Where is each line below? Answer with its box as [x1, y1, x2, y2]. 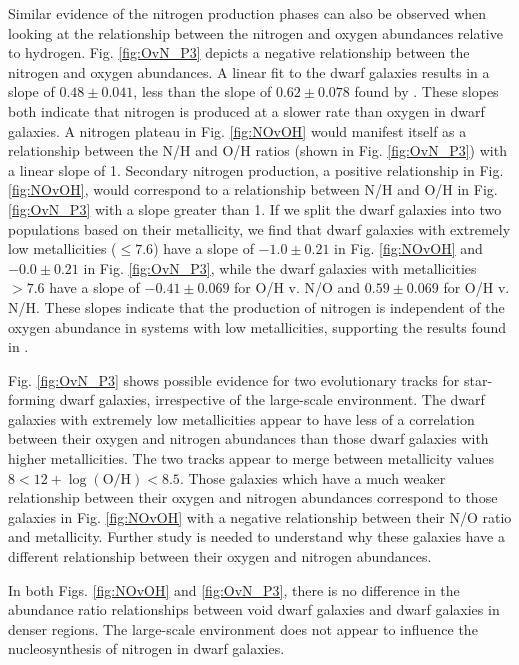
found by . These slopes [354, 81, 499, 102]
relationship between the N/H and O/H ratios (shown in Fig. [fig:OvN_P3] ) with [8, 140, 507, 161]
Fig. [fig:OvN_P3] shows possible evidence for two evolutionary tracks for [8, 369, 460, 390]
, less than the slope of [133, 81, 272, 102]
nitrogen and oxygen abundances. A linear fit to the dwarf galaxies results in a [8, 61, 490, 82]
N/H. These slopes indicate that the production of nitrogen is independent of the [8, 296, 505, 317]
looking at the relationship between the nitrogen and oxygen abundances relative [8, 22, 503, 43]
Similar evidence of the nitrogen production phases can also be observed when [8, 3, 487, 23]
